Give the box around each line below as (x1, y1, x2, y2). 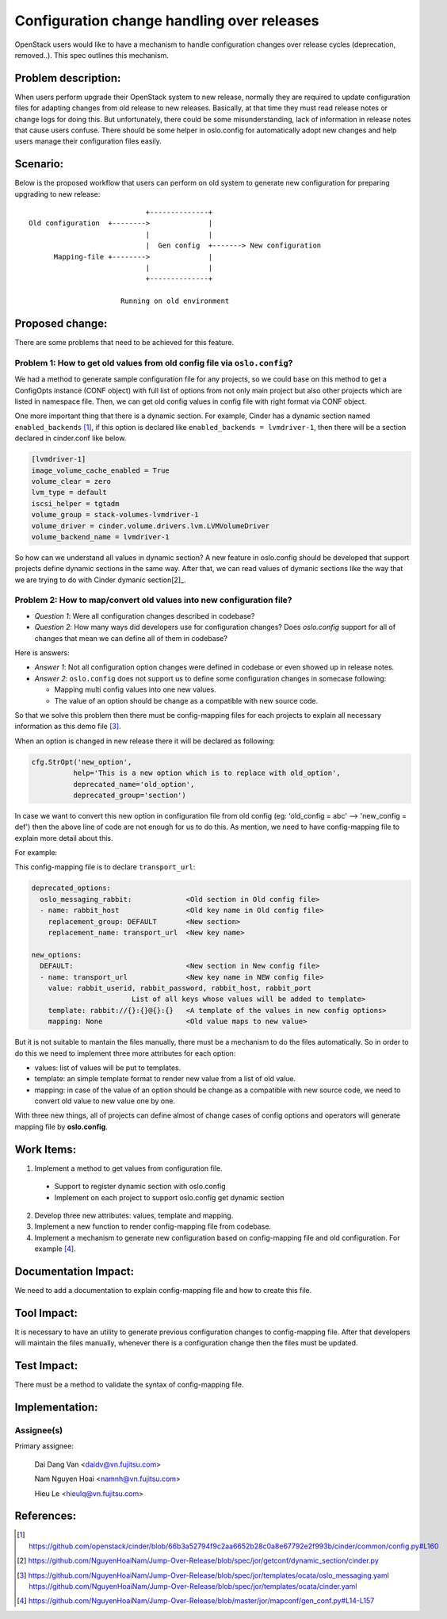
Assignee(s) (14, 1425, 63, 1436)
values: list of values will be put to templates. (34, 1063, 181, 1072)
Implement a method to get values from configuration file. (34, 1163, 223, 1173)
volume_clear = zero (31, 477, 111, 485)
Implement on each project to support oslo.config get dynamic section (54, 1192, 285, 1202)
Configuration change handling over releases (14, 12, 319, 29)
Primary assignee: (14, 1441, 74, 1451)
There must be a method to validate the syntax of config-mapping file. (14, 1380, 244, 1390)
